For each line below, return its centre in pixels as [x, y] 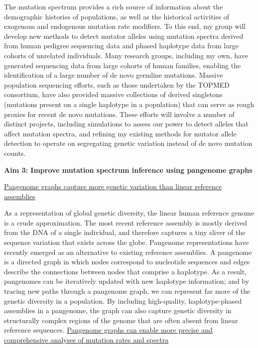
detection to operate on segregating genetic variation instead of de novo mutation [128, 143]
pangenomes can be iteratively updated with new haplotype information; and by [127, 281]
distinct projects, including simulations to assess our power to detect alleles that [126, 124]
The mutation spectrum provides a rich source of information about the [114, 6]
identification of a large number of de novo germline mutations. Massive [114, 75]
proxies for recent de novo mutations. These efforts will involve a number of [119, 114]
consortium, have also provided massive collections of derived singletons [113, 94]
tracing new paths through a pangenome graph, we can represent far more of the [127, 291]
